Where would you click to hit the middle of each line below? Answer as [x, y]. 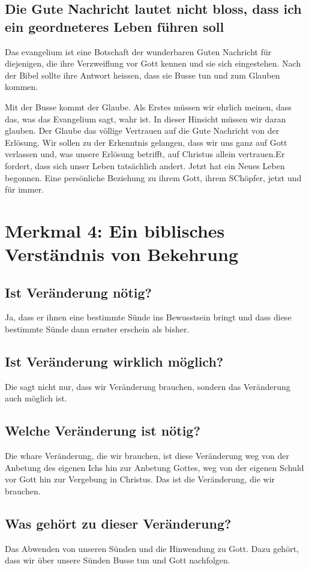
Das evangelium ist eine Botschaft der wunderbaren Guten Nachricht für [138, 51]
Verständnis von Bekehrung [121, 254]
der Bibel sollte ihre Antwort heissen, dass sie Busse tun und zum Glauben [142, 75]
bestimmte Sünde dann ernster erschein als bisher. [97, 329]
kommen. [22, 87]
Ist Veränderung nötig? [78, 292]
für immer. [25, 189]
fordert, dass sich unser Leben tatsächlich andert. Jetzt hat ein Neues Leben [145, 165]
